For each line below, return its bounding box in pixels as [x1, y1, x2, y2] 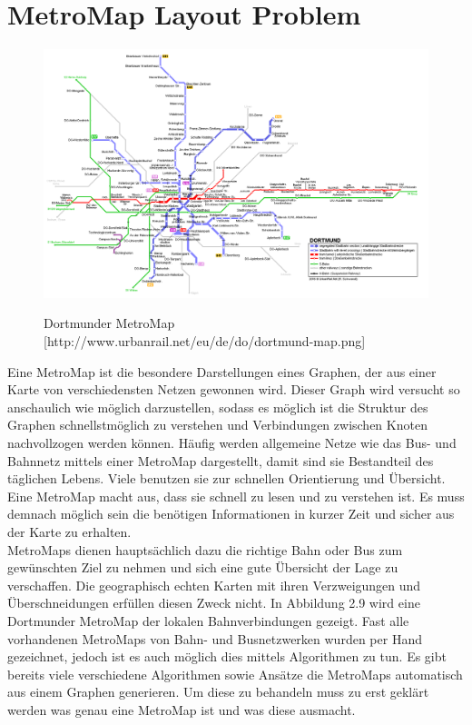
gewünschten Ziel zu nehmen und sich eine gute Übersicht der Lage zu [7, 558, 398, 577]
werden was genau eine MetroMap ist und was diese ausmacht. [7, 700, 356, 719]
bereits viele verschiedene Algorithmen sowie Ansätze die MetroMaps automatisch [7, 664, 463, 683]
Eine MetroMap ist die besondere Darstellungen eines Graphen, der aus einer [7, 362, 437, 381]
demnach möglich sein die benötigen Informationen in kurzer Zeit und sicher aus [7, 504, 455, 523]
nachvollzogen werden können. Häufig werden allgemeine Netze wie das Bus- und [7, 432, 457, 452]
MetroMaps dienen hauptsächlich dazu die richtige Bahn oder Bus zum [7, 540, 403, 559]
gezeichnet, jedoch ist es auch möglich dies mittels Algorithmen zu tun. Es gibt [7, 647, 447, 666]
